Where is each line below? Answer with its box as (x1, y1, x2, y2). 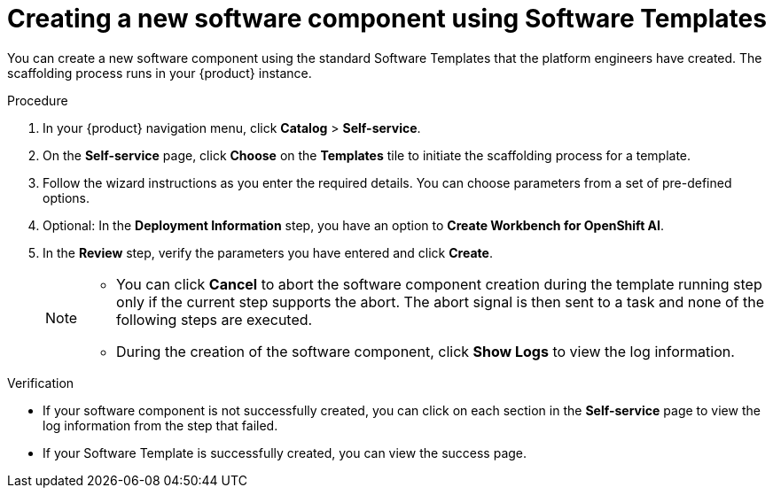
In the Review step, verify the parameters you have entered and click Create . (43, 244, 493, 260)
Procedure (7, 92, 68, 108)
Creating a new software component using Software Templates (7, 4, 767, 34)
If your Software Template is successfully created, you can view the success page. (43, 445, 527, 460)
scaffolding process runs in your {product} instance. (7, 65, 312, 81)
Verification (7, 375, 74, 391)
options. (43, 189, 90, 205)
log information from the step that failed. (43, 417, 278, 433)
